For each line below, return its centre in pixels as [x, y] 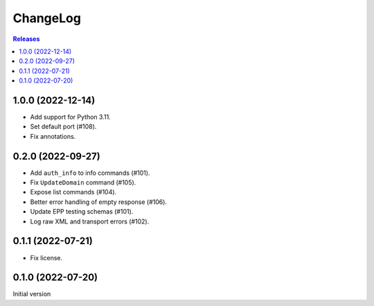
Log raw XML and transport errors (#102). [90, 221]
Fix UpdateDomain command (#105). [83, 182]
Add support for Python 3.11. [70, 117]
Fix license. [46, 257]
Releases [26, 39]
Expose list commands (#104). [73, 192]
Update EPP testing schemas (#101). [82, 212]
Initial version [32, 294]
